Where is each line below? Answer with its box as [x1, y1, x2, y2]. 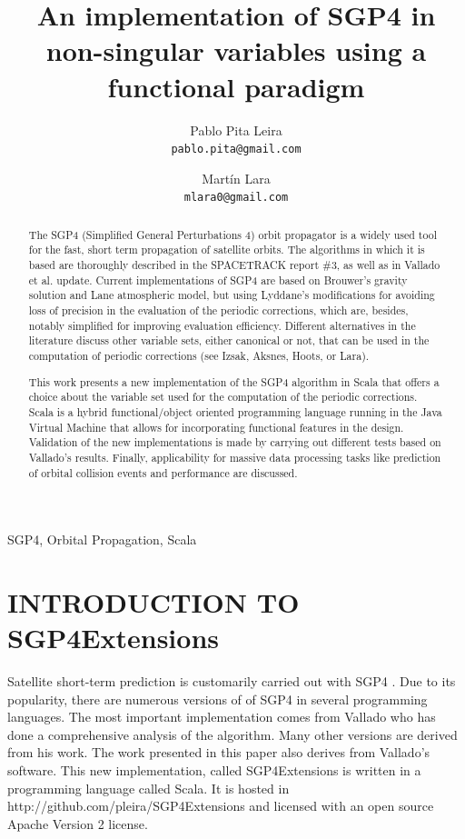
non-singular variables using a [45, 32, 427, 69]
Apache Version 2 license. [7, 814, 148, 833]
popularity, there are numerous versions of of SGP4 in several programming [7, 689, 428, 708]
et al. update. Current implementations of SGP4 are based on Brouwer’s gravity [28, 272, 408, 287]
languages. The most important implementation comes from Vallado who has [7, 707, 436, 726]
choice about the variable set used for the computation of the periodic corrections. [28, 389, 418, 405]
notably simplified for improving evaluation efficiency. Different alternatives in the [28, 317, 416, 333]
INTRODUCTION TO [7, 583, 300, 620]
